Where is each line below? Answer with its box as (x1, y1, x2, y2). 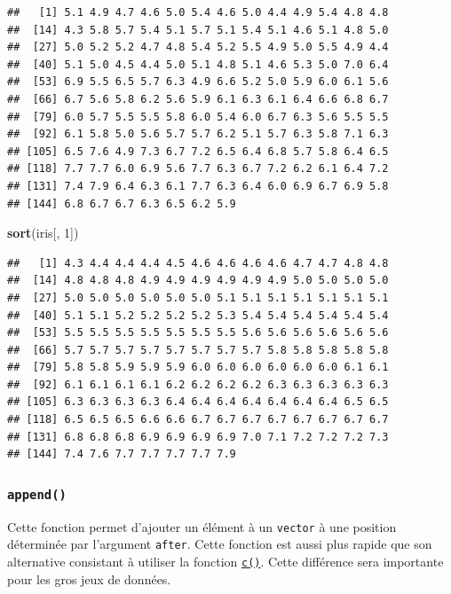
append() (7, 487, 67, 502)
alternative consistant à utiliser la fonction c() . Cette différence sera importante (7, 551, 444, 570)
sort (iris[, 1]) (7, 223, 79, 242)
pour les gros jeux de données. (7, 569, 171, 588)
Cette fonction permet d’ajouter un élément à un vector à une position (7, 517, 397, 535)
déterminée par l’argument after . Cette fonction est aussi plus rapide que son (7, 535, 432, 553)
